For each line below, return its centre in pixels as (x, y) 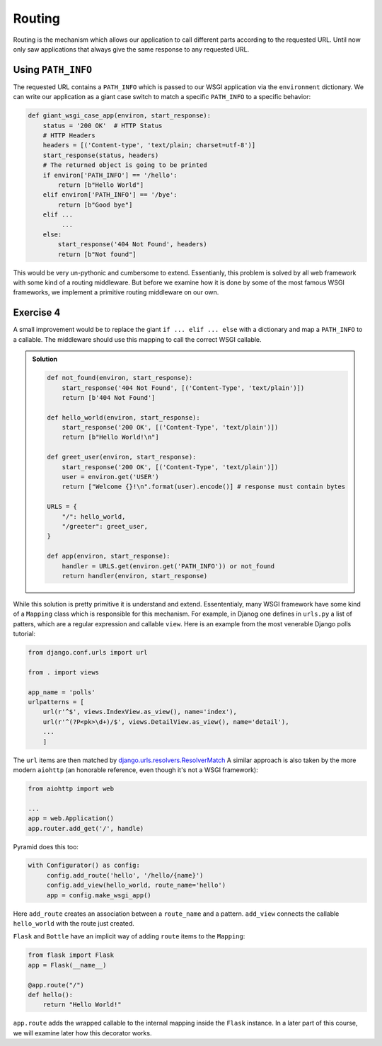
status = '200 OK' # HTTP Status (103, 125)
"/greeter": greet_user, (105, 526)
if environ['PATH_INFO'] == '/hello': (110, 175)
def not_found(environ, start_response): (120, 378)
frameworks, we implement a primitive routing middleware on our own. (116, 292)
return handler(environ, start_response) (135, 576)
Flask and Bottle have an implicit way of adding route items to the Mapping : (129, 936)
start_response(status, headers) (101, 155)
